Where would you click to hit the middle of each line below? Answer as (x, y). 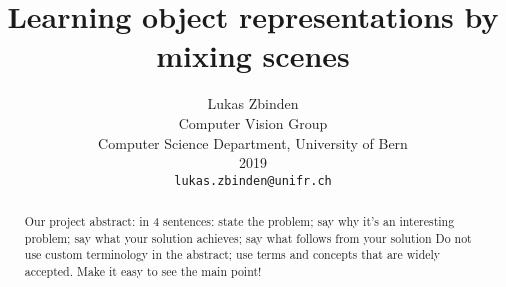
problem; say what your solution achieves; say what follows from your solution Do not (248, 237)
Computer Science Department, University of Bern (253, 142)
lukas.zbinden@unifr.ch (253, 180)
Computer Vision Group (253, 122)
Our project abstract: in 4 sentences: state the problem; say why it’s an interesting (239, 221)
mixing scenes (253, 55)
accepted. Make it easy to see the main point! (143, 271)
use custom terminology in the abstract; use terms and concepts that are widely (232, 254)
